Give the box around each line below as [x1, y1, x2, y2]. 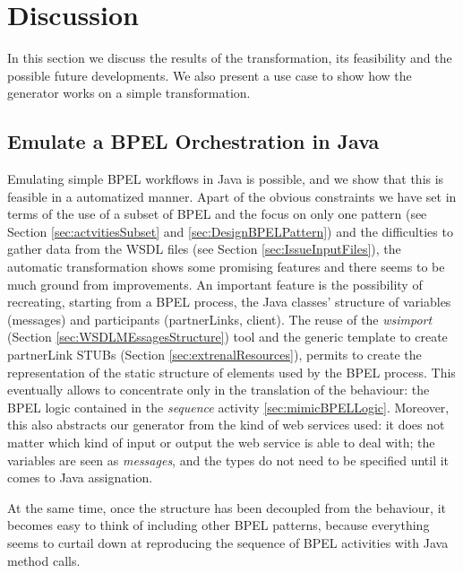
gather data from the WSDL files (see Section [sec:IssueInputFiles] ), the [7, 239, 401, 258]
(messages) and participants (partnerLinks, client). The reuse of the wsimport [7, 309, 433, 328]
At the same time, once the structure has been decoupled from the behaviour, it [7, 498, 446, 517]
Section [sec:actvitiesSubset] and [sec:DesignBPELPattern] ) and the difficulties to [7, 221, 453, 240]
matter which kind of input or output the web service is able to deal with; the [7, 433, 435, 452]
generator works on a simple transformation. [7, 83, 251, 102]
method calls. [7, 551, 81, 569]
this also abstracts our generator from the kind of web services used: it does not [7, 415, 445, 434]
